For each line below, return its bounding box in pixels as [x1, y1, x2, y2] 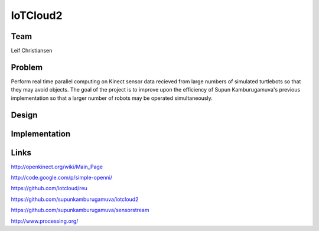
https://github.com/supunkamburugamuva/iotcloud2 [11, 196, 139, 203]
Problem [11, 62, 43, 72]
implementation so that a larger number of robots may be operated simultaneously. [11, 95, 213, 102]
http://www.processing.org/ [11, 217, 79, 225]
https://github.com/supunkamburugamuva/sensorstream [11, 207, 149, 214]
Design [11, 110, 38, 120]
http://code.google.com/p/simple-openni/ [11, 174, 112, 181]
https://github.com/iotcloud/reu [11, 185, 88, 192]
